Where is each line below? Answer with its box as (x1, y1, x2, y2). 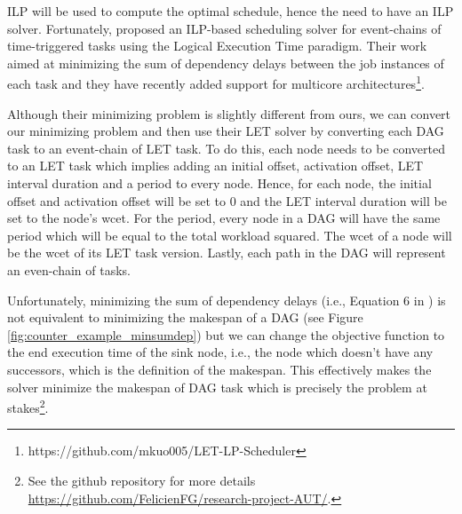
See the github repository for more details (28, 471, 256, 489)
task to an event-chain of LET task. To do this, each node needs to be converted (7, 138, 446, 157)
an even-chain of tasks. (7, 260, 131, 279)
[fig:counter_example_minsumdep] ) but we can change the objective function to (7, 325, 445, 344)
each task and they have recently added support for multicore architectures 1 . (7, 72, 425, 93)
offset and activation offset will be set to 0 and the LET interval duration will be (7, 191, 447, 210)
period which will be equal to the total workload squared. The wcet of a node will (7, 225, 452, 244)
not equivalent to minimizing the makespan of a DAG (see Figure (7, 308, 363, 327)
